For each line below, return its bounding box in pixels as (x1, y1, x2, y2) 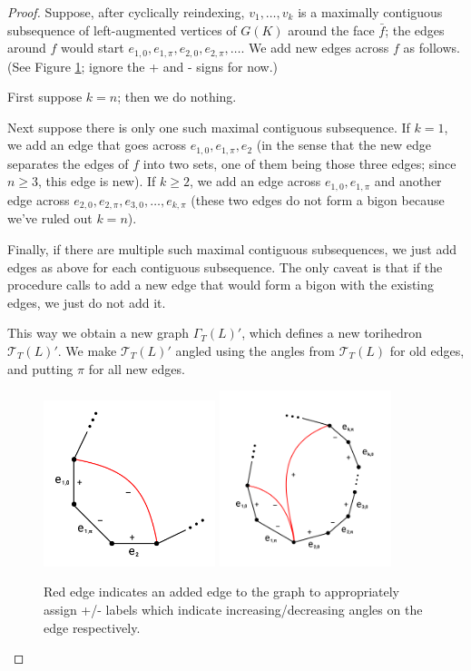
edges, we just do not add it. (7, 292, 166, 311)
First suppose (7, 87, 83, 106)
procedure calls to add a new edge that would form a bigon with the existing (7, 275, 435, 294)
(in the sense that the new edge (256, 135, 431, 154)
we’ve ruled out (7, 209, 93, 228)
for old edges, (389, 340, 465, 360)
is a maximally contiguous (298, 3, 443, 21)
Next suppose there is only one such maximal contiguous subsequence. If (7, 117, 410, 136)
